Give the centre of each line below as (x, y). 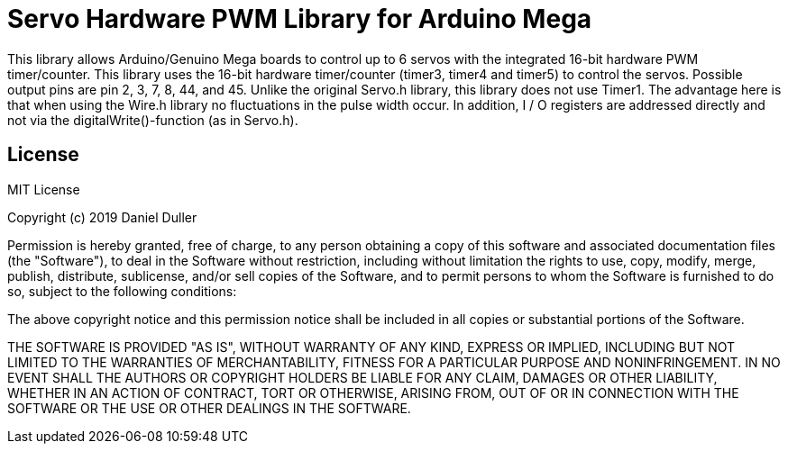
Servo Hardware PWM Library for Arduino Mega (300, 19)
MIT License (44, 189)
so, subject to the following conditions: (122, 291)
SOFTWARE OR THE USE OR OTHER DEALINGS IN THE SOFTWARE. (209, 408)
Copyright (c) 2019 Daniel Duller (102, 217)
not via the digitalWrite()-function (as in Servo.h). (153, 120)
